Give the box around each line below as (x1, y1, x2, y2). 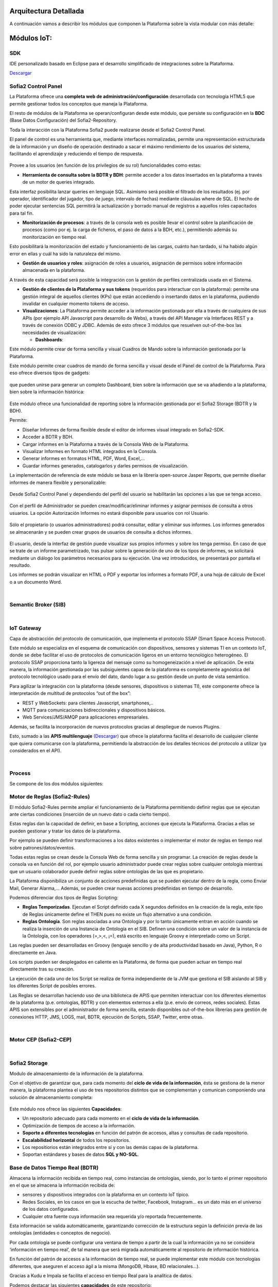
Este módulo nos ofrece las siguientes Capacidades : (9, 1106, 122, 1112)
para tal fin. (9, 210, 34, 216)
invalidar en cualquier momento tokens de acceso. (22, 300, 130, 306)
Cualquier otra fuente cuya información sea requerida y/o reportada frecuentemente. (22, 1213, 203, 1220)
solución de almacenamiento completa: (9, 1094, 93, 1100)
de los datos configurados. (22, 1206, 80, 1212)
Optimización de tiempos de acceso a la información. (22, 1122, 135, 1128)
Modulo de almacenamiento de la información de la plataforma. (9, 1070, 144, 1076)
